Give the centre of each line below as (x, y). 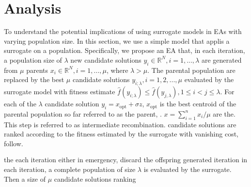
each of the (20, 104)
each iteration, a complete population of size (70, 169)
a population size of (33, 59)
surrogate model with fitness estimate (60, 92)
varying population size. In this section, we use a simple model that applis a (117, 41)
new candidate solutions (106, 59)
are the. (224, 113)
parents (37, 70)
